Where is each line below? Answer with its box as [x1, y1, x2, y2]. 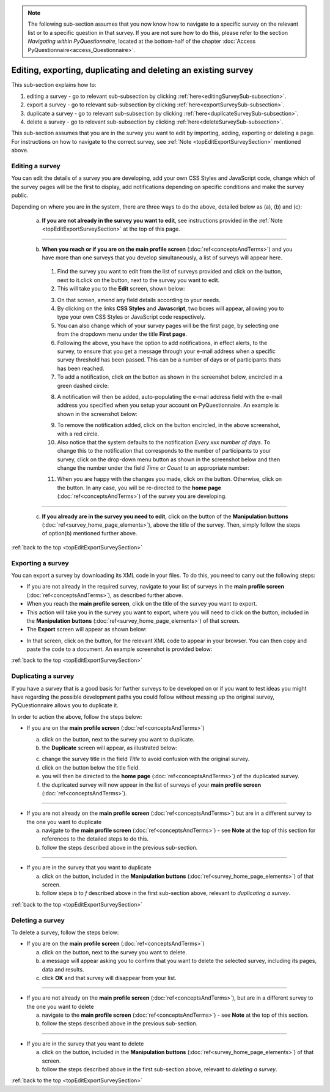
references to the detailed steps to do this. [42, 835, 149, 842]
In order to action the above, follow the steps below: [11, 713, 142, 720]
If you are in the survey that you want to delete [26, 1040, 144, 1047]
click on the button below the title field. [42, 763, 140, 771]
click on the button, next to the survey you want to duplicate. [42, 735, 195, 743]
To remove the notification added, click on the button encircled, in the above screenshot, [57, 422, 280, 429]
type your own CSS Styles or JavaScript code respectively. [57, 313, 206, 321]
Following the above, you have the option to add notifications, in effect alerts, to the [57, 339, 268, 346]
